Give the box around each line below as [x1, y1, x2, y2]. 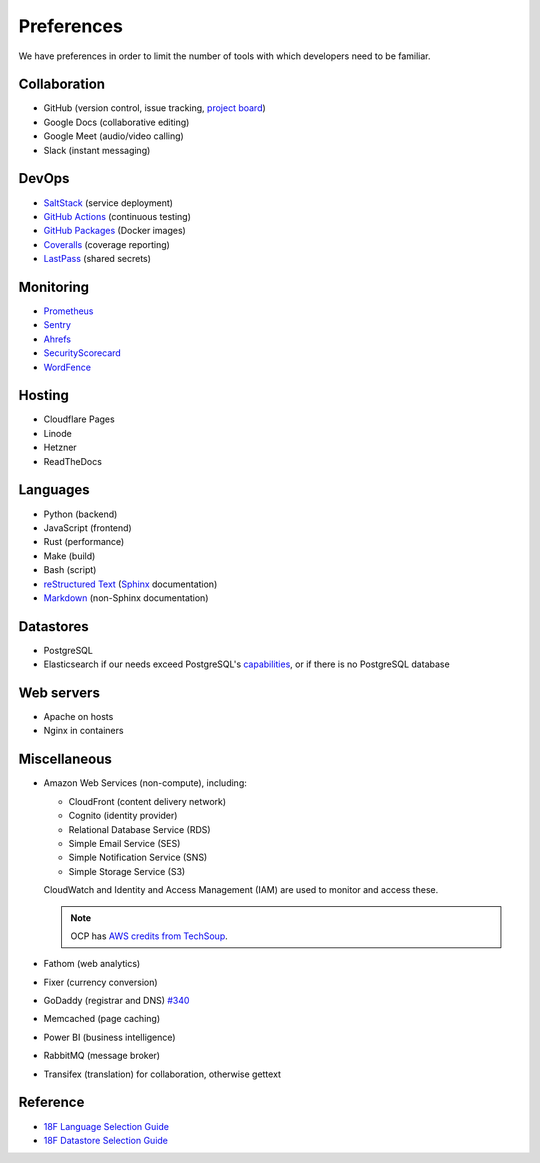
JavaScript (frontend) [43, 521, 132, 534]
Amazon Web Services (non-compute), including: [43, 777, 247, 789]
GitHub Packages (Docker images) [43, 225, 187, 237]
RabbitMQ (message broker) [43, 1050, 160, 1062]
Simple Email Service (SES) [68, 837, 181, 849]
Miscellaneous [18, 751, 112, 768]
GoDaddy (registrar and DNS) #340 [43, 995, 190, 1007]
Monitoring [18, 278, 90, 295]
